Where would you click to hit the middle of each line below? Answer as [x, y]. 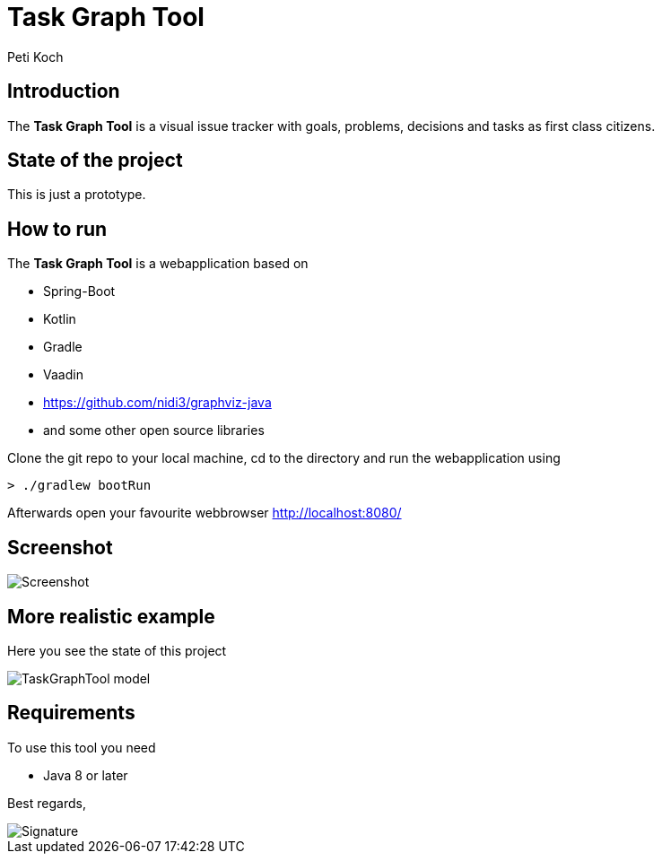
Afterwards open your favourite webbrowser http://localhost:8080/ [205, 513]
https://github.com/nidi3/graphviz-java [157, 403]
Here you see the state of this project [117, 650]
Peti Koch [35, 57]
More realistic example [111, 616]
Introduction [64, 91]
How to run [57, 229]
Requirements [71, 713]
